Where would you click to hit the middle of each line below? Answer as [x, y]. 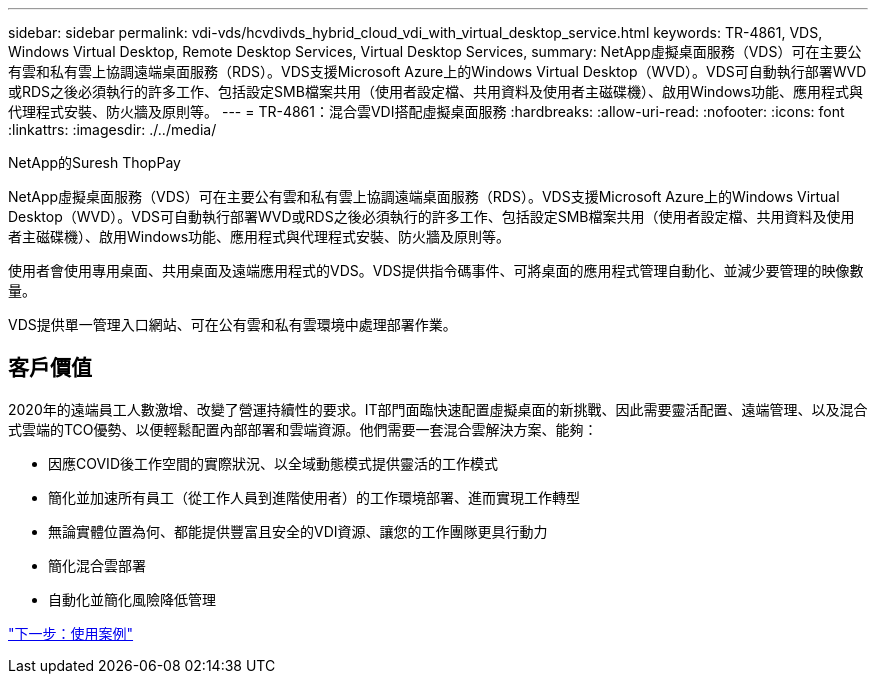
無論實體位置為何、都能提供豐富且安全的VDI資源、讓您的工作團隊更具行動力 [298, 531]
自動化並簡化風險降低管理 [132, 599]
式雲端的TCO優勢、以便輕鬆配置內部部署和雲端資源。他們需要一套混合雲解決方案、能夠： [303, 429]
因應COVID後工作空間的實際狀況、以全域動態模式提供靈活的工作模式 [273, 463]
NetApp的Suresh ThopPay [94, 162]
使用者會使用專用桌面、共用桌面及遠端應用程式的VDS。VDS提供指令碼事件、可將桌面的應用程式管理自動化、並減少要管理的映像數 [436, 270]
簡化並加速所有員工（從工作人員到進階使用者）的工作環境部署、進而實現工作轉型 [314, 497]
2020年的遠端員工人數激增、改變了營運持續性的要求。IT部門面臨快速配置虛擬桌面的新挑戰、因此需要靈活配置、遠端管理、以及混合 [438, 409]
